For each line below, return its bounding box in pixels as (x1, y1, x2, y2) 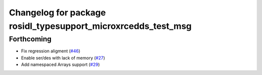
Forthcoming (9, 35, 52, 43)
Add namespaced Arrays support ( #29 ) (21, 62, 100, 67)
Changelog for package (9, 7, 106, 18)
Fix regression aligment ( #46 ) (21, 48, 81, 54)
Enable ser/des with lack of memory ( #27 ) (21, 55, 105, 61)
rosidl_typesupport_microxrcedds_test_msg (9, 21, 192, 31)
